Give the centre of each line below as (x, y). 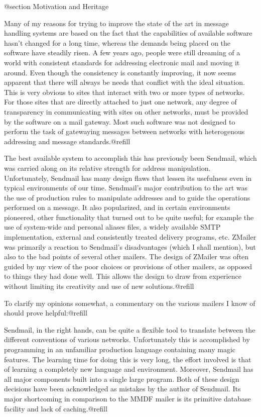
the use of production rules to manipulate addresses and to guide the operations (127, 197)
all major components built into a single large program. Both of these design (122, 379)
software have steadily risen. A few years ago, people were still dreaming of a (122, 53)
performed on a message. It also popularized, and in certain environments (117, 207)
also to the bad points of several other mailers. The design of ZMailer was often (126, 256)
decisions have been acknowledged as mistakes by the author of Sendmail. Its (122, 389)
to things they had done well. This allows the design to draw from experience (123, 276)
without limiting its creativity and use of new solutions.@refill (99, 286)
